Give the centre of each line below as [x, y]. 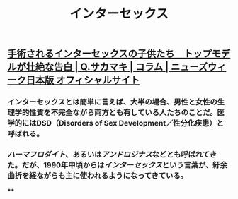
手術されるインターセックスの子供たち [91, 54]
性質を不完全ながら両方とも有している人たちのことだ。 [123, 113]
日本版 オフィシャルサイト [83, 80]
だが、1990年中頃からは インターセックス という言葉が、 [117, 165]
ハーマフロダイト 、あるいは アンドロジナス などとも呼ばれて [109, 155]
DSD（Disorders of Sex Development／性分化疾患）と [130, 123]
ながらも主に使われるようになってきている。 [112, 176]
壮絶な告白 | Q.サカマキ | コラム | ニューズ [117, 67]
